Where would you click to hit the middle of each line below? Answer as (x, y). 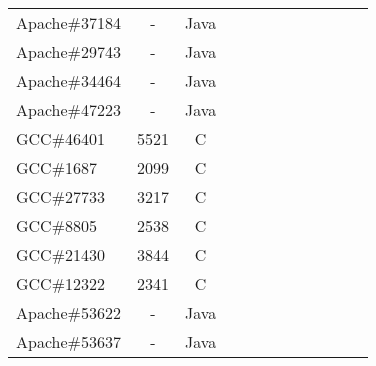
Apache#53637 (68, 341)
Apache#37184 (68, 22)
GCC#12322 (60, 283)
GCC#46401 (60, 138)
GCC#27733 (60, 196)
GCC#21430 (60, 254)
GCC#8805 (56, 225)
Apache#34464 (68, 80)
